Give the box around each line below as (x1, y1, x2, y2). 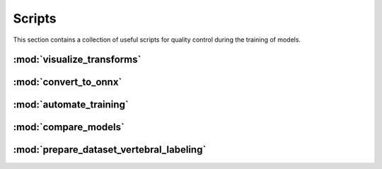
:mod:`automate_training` (13, 99, 129, 111)
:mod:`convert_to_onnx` (13, 76, 122, 88)
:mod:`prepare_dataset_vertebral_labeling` (13, 144, 207, 156)
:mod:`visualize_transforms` (13, 54, 141, 66)
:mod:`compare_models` (13, 121, 125, 134)
